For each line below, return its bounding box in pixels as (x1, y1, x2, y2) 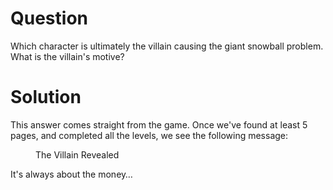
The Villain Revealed (35, 148, 120, 161)
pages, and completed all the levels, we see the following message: (10, 129, 289, 141)
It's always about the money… (10, 168, 133, 180)
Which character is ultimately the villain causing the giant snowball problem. (10, 40, 324, 52)
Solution (10, 86, 82, 109)
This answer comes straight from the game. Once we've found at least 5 (10, 118, 308, 131)
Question (10, 7, 88, 30)
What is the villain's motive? (10, 50, 125, 62)
